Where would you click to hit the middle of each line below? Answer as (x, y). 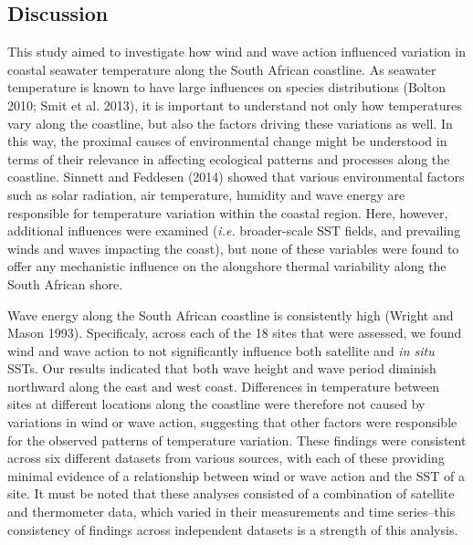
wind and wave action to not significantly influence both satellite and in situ (221, 350)
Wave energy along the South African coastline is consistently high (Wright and (231, 314)
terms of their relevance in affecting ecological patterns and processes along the (229, 158)
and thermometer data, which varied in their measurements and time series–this (231, 512)
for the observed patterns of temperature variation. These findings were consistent (237, 440)
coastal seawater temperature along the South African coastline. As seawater (222, 69)
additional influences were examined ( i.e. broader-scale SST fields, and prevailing (234, 231)
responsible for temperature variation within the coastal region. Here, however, (228, 212)
